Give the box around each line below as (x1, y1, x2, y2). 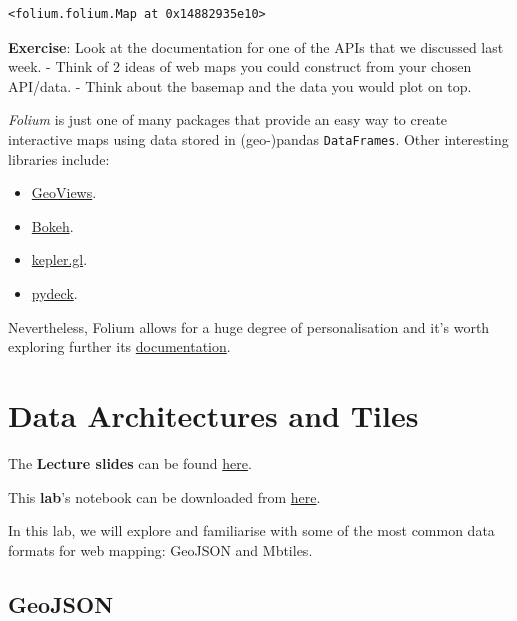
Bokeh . (31, 215, 74, 236)
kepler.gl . (31, 249, 88, 270)
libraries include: (8, 148, 110, 169)
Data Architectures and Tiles (8, 394, 419, 435)
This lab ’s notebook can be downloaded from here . (8, 486, 321, 507)
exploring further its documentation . (8, 336, 231, 357)
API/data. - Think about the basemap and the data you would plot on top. (8, 75, 472, 96)
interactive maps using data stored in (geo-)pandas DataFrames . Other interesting (8, 128, 509, 149)
